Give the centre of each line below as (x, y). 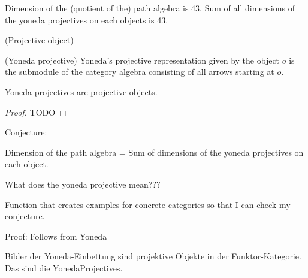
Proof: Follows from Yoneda (56, 236)
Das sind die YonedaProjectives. (64, 268)
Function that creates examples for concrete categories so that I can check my (148, 204)
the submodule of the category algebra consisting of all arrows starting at (140, 72)
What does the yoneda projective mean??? (83, 184)
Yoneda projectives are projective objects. (81, 91)
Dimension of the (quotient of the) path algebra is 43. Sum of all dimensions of (150, 8)
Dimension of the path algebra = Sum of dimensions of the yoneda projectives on (154, 152)
